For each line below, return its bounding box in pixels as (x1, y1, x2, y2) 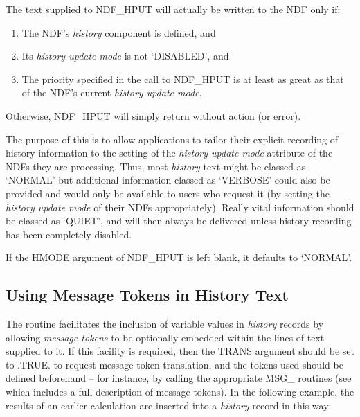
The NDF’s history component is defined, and (21, 25, 216, 39)
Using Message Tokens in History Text (6, 284, 289, 305)
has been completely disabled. (6, 227, 132, 241)
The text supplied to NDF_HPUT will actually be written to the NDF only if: (6, 2, 341, 16)
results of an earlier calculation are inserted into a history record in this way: (6, 398, 332, 412)
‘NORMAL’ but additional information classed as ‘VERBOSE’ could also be (6, 172, 330, 187)
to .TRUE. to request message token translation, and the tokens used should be (6, 357, 343, 371)
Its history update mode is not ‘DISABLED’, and (21, 48, 229, 63)
